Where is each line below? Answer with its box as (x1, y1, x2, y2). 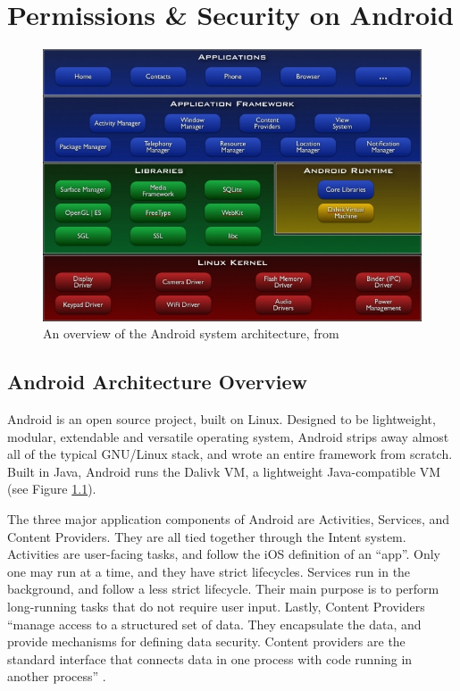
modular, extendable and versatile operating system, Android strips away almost (7, 427, 449, 445)
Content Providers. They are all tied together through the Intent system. (7, 527, 406, 545)
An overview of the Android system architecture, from (43, 324, 339, 343)
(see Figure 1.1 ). (7, 479, 96, 498)
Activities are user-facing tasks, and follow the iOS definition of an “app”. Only (7, 545, 440, 563)
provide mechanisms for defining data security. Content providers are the (7, 632, 406, 651)
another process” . (7, 667, 106, 686)
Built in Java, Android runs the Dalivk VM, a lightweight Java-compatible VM (7, 462, 441, 480)
